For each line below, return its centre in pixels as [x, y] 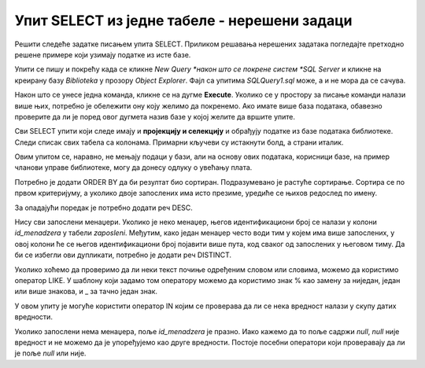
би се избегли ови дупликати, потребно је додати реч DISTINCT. [123, 255]
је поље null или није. [50, 353]
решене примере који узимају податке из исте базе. [103, 54]
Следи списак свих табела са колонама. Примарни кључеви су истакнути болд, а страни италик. [179, 142]
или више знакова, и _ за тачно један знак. [86, 292]
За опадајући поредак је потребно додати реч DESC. [103, 208]
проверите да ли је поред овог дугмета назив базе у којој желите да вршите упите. [155, 116]
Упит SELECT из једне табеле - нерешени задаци [183, 20]
